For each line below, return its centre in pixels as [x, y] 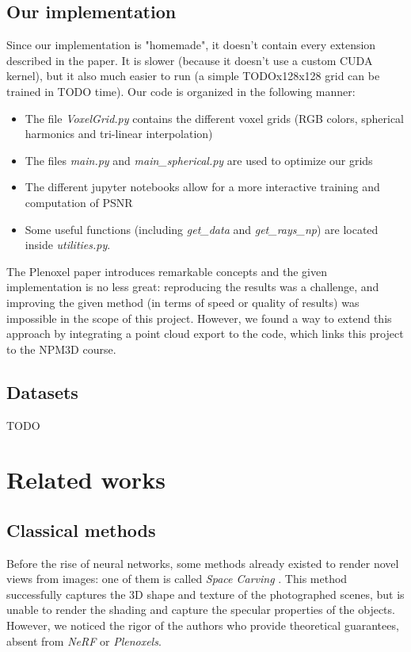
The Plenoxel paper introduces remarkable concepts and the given [167, 271]
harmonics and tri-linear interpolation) [119, 134]
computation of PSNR [79, 202]
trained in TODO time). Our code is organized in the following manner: [181, 91]
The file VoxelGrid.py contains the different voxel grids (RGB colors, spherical [215, 118]
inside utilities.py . [68, 245]
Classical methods [81, 529]
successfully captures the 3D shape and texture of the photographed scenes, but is [205, 594]
